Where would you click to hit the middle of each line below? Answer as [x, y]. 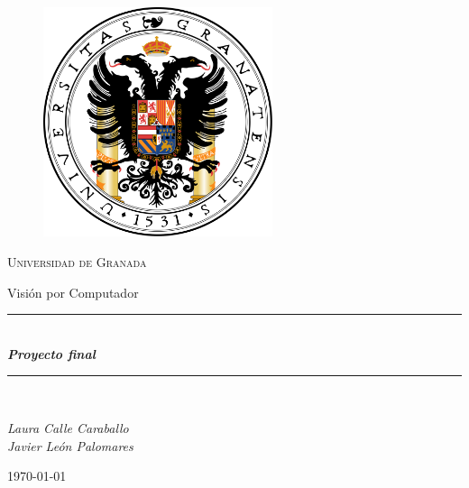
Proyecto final [51, 353]
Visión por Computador [73, 292]
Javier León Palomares [70, 445]
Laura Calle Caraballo [68, 427]
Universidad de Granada [77, 261]
